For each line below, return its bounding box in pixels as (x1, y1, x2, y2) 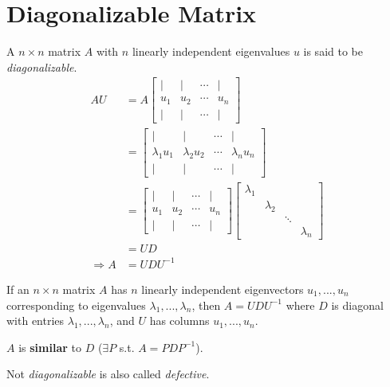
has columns (149, 312, 210, 329)
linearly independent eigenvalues (132, 43, 290, 60)
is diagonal (331, 296, 384, 313)
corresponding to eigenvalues (6, 296, 146, 313)
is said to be (303, 43, 363, 60)
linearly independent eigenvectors (141, 280, 304, 297)
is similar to (18, 338, 81, 355)
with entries (6, 312, 65, 329)
